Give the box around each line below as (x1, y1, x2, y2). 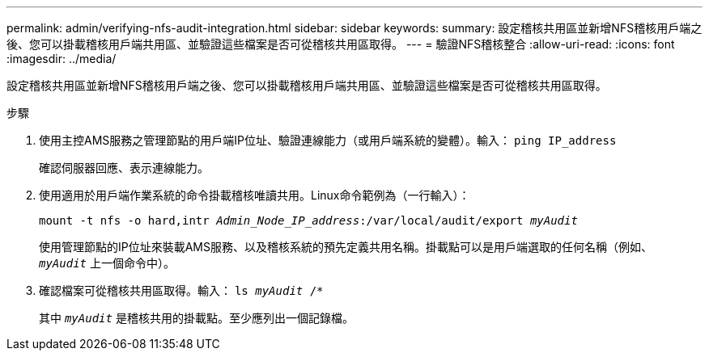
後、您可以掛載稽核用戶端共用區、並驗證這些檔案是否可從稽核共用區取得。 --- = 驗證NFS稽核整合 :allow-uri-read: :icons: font (6, 37, 675, 51)
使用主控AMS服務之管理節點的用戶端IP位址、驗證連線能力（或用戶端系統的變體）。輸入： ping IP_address (39, 133, 617, 147)
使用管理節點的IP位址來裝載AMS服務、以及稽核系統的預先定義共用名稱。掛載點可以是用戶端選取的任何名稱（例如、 (39, 240, 652, 254)
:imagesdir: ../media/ (6, 52, 117, 65)
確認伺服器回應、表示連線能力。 (39, 161, 209, 174)
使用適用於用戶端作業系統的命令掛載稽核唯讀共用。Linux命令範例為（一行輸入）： (39, 188, 470, 202)
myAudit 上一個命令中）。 (39, 256, 175, 270)
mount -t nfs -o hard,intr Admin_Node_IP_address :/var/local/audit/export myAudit (39, 214, 578, 227)
